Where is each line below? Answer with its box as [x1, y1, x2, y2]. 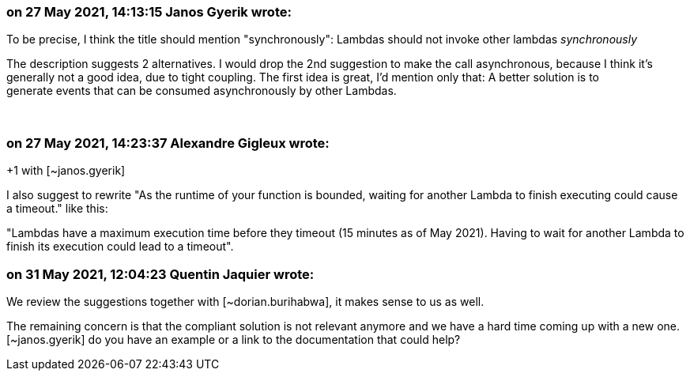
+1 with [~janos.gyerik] [6, 164, 126, 178]
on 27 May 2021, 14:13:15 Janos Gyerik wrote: [6, 4, 292, 20]
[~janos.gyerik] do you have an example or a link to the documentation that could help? [6, 332, 461, 346]
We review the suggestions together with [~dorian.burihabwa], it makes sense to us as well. [6, 294, 485, 308]
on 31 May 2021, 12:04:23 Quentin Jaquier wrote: [6, 266, 315, 282]
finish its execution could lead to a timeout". [6, 239, 234, 254]
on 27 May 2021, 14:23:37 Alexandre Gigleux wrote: [6, 134, 330, 151]
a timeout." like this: [6, 202, 108, 216]
